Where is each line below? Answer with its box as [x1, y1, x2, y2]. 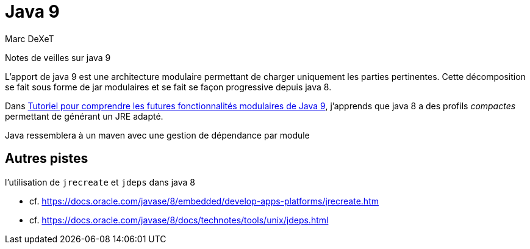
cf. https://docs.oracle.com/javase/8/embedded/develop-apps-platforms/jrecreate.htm [29, 195, 379, 206]
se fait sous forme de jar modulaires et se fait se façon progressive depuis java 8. [5, 81, 332, 92]
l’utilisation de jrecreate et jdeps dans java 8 [5, 176, 195, 187]
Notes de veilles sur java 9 [5, 52, 111, 63]
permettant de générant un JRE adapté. [5, 110, 163, 121]
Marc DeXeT [5, 33, 54, 44]
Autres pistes [5, 151, 88, 167]
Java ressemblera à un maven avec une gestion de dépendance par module [5, 129, 310, 140]
